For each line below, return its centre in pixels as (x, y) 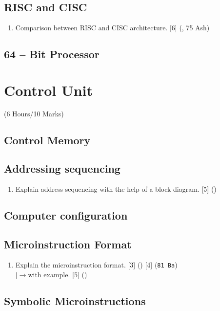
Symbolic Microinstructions (75, 300)
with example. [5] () (58, 274)
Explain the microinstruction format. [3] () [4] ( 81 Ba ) (96, 264)
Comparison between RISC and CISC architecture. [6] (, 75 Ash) (112, 28)
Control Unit (49, 90)
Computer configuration (66, 215)
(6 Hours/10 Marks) (34, 113)
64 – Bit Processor (52, 54)
